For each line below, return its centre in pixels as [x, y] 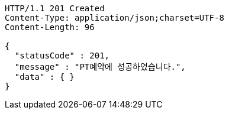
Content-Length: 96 [50, 27]
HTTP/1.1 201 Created [55, 8]
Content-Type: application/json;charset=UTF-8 [114, 18]
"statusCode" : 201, [62, 56]
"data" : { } [45, 77]
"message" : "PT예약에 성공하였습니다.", [100, 67]
